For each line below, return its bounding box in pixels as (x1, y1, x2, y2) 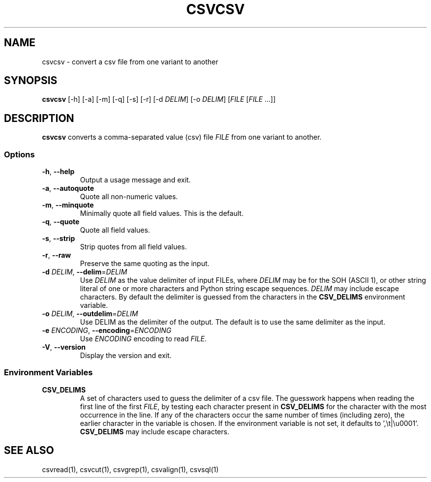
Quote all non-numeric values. (80, 192, 178, 201)
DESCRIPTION (4, 112, 74, 124)
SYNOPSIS (4, 74, 58, 87)
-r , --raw (42, 251, 71, 260)
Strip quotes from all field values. (80, 242, 187, 251)
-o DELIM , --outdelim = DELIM (42, 309, 138, 318)
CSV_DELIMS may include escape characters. (80, 427, 229, 436)
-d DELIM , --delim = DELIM (42, 268, 127, 276)
